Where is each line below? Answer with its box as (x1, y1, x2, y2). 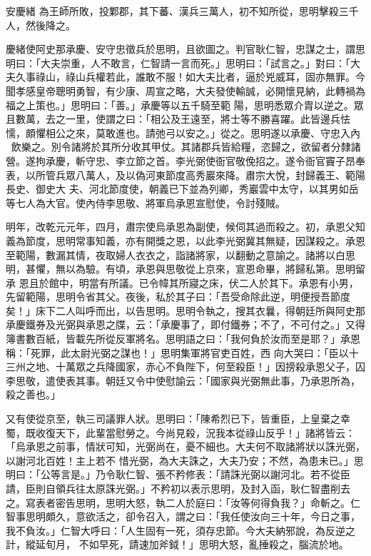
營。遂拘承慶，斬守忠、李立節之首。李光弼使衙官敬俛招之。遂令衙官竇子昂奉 (6, 153, 365, 168)
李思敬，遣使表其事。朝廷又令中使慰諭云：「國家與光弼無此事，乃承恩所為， (6, 373, 360, 388)
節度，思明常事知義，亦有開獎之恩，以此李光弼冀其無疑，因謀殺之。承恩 (25, 233, 365, 248)
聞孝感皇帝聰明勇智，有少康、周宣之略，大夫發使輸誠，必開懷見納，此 (6, 83, 335, 98)
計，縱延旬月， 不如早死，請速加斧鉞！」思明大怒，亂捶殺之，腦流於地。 (6, 537, 349, 552)
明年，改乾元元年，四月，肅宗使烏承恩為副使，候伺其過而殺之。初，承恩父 (6, 219, 355, 234)
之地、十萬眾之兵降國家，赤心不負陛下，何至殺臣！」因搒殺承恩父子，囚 (25, 359, 365, 374)
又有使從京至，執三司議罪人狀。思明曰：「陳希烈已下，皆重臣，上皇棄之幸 (6, 411, 350, 426)
